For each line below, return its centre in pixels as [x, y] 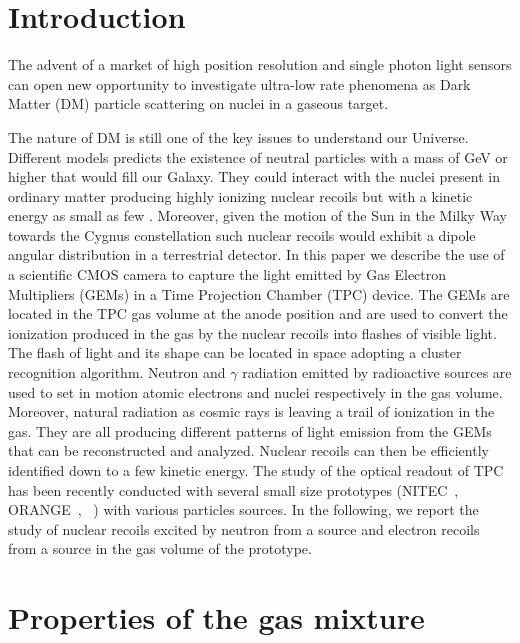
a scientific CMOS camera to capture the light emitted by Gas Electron [227, 274]
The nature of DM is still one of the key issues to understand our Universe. [238, 136]
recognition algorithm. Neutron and [117, 372]
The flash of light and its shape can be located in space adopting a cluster [235, 352]
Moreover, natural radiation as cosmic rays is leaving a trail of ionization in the [251, 411]
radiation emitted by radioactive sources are [377, 372]
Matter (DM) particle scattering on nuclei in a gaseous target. [198, 103]
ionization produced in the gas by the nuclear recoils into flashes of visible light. [252, 332]
